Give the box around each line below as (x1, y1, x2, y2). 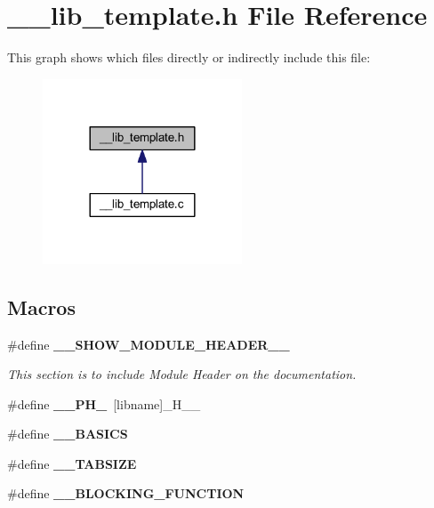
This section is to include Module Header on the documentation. (7, 365, 357, 383)
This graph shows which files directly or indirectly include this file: (7, 48, 371, 67)
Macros (7, 293, 76, 320)
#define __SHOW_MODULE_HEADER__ (7, 335, 290, 353)
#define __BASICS (7, 424, 128, 443)
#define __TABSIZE (7, 454, 137, 472)
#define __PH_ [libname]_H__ (7, 394, 201, 413)
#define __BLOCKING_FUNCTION (7, 484, 245, 503)
